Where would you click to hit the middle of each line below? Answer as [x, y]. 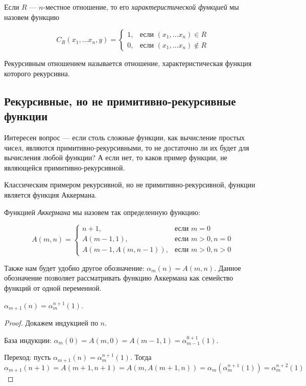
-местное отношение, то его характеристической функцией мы [141, 7]
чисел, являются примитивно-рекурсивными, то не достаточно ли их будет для [127, 147]
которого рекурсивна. [37, 73]
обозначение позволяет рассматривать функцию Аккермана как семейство [119, 278]
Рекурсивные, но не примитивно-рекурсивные [120, 101]
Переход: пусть [28, 357]
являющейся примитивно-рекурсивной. [65, 167]
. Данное [228, 267]
